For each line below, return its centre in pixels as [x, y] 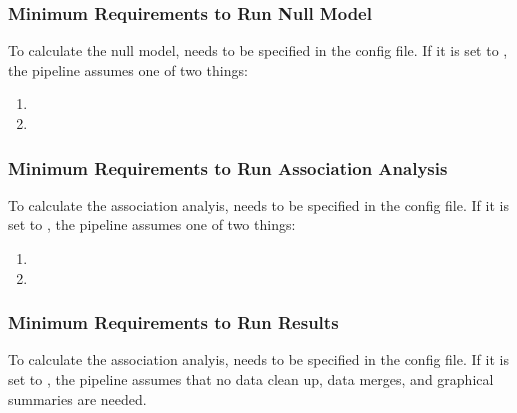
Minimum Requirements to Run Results [173, 322]
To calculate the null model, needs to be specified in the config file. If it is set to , [258, 50]
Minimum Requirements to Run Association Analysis [228, 167]
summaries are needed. [77, 398]
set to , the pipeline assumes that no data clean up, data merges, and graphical [251, 379]
